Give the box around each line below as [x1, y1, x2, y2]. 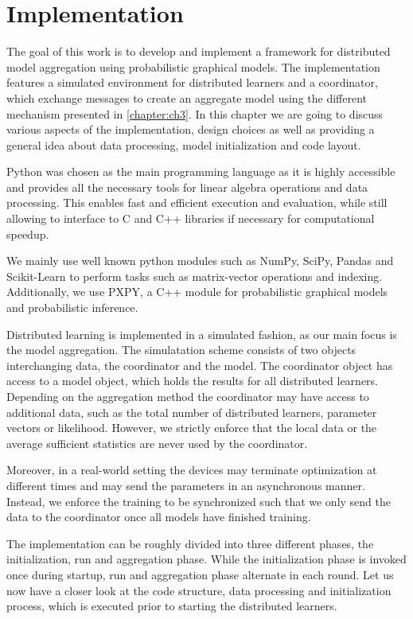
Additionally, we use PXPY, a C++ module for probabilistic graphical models [6, 283, 388, 300]
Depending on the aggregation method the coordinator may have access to [6, 388, 369, 404]
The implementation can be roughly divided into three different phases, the [6, 535, 374, 551]
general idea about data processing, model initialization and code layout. [6, 136, 361, 153]
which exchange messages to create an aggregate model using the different [6, 89, 368, 106]
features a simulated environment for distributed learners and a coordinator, [6, 74, 378, 91]
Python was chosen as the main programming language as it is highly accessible [6, 163, 395, 180]
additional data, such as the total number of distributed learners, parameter [6, 403, 377, 420]
